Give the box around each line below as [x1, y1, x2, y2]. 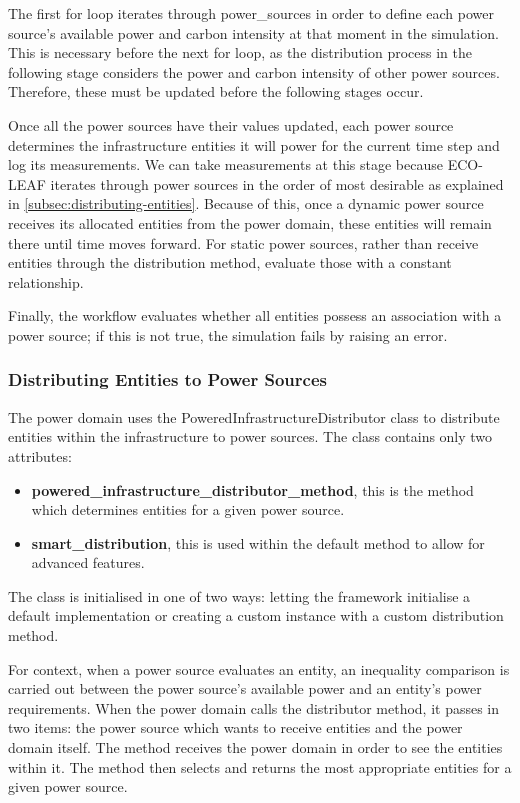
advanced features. [31, 552, 145, 573]
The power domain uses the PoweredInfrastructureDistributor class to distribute [8, 406, 500, 427]
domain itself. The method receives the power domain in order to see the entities [8, 737, 503, 758]
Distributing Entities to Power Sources [8, 367, 327, 392]
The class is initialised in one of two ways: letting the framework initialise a [8, 585, 471, 606]
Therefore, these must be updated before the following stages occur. [8, 81, 424, 102]
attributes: [8, 445, 72, 466]
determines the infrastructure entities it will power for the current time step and [8, 134, 500, 155]
